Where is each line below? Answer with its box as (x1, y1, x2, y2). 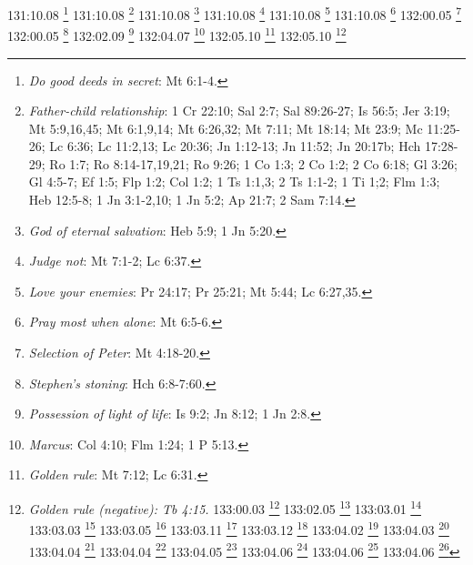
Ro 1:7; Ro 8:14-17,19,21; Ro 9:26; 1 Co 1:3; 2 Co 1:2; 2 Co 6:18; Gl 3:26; (49, 154, 458, 173)
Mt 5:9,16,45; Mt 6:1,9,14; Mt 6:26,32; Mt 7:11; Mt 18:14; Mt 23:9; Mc (28, 118, 423, 137)
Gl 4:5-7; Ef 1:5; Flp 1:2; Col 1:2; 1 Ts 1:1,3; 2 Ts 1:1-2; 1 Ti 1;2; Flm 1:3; (28, 172, 440, 191)
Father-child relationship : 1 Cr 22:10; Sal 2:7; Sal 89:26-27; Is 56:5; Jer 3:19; (28, 101, 450, 120)
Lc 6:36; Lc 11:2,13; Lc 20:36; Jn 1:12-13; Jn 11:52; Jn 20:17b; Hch (49, 136, 421, 156)
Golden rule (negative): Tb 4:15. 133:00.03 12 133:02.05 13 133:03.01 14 (28, 497, 421, 518)
